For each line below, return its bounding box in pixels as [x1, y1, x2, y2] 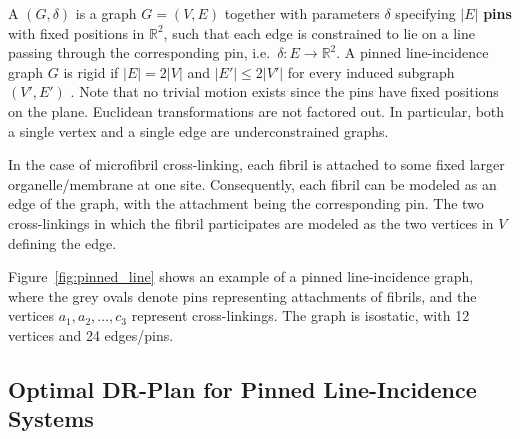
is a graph [75, 3, 137, 23]
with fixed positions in [8, 22, 145, 43]
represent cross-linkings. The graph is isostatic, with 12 [131, 305, 470, 326]
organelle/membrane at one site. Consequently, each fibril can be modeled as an [8, 173, 497, 194]
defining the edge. [8, 232, 117, 253]
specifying [395, 3, 456, 23]
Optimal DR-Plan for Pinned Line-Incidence [8, 373, 477, 404]
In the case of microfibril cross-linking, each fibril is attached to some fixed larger [8, 154, 505, 175]
